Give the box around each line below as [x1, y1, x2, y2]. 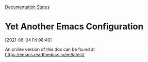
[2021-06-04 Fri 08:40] [5, 37, 52, 43]
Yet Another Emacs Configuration [5, 21, 144, 32]
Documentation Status [5, 4, 50, 10]
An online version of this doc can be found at [5, 46, 95, 52]
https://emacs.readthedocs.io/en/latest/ [5, 51, 85, 57]
